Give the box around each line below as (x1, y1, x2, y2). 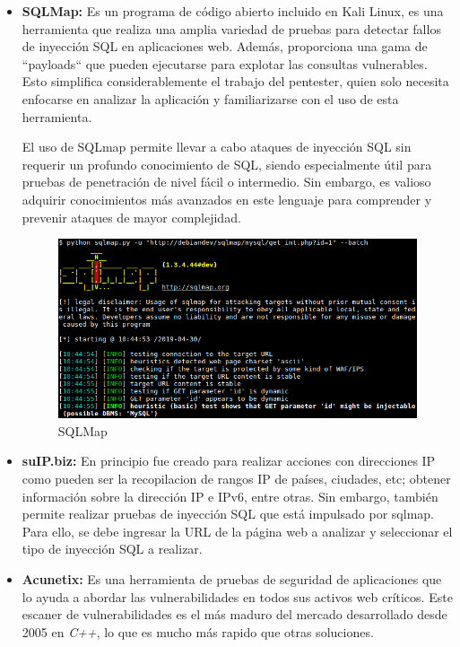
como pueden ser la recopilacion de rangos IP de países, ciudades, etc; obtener (22, 469, 451, 487)
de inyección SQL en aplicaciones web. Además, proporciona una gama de (22, 37, 428, 56)
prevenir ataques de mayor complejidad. (22, 207, 241, 226)
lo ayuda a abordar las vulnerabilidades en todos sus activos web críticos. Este (22, 587, 453, 606)
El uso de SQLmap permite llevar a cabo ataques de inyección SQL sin (22, 137, 412, 156)
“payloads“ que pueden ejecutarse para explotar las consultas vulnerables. (22, 54, 428, 73)
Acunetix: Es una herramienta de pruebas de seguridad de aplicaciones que (22, 569, 442, 588)
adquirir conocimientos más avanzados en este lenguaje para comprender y (22, 189, 432, 208)
